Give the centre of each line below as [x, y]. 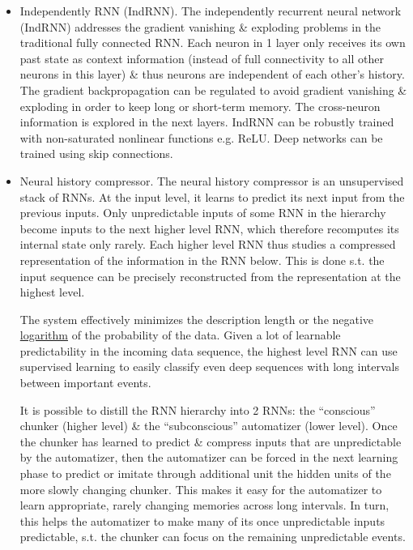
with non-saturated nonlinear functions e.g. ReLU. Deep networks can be [201, 137]
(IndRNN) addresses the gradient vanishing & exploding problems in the [200, 26]
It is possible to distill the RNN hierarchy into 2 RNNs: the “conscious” [198, 409]
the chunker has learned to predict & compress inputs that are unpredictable [211, 441]
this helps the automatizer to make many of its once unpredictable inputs [202, 520]
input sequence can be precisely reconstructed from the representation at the [210, 276]
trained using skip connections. [96, 153]
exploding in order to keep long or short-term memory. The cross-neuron [200, 106]
